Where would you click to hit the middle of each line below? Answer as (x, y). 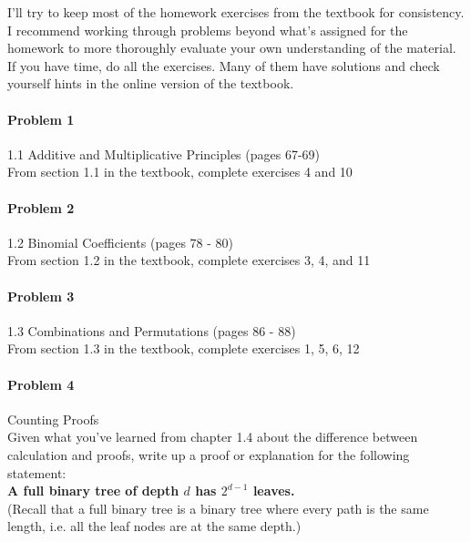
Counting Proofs (53, 419)
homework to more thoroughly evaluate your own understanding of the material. (232, 48)
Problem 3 (41, 296)
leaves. (274, 491)
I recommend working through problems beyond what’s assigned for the (208, 30)
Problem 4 (41, 384)
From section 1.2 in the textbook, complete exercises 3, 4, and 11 (189, 260)
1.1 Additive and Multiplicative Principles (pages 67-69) (164, 153)
